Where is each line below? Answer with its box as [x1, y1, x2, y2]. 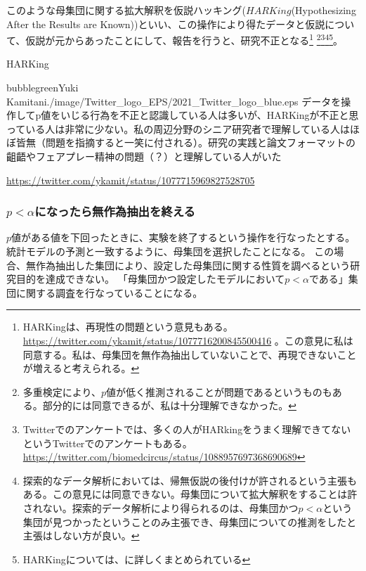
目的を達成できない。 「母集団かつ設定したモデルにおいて [15, 271, 285, 286]
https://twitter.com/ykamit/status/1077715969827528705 [6, 172, 255, 187]
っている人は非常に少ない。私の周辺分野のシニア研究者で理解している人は [6, 121, 350, 136]
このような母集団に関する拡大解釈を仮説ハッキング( [6, 3, 247, 17]
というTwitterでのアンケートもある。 [22, 435, 192, 450]
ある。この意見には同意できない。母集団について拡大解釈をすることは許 [22, 487, 358, 501]
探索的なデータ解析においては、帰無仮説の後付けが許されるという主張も [22, 473, 358, 487]
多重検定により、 [22, 384, 101, 399]
